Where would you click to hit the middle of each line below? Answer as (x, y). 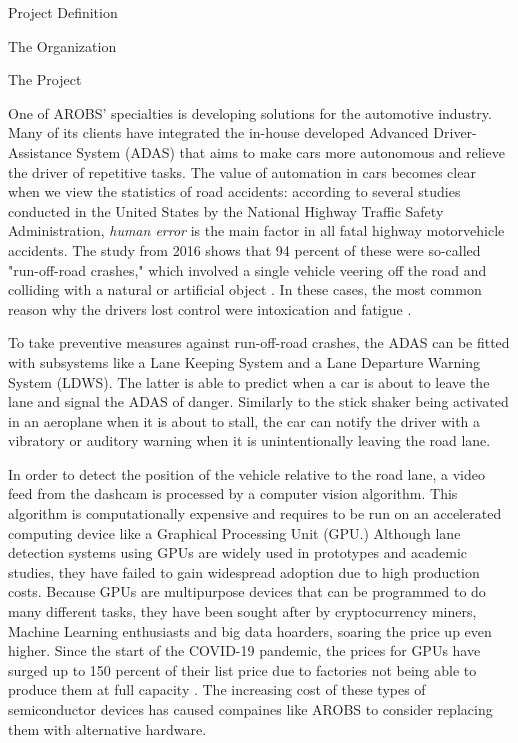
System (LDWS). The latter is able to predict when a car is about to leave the (249, 381)
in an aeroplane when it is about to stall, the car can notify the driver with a (244, 420)
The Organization (62, 45)
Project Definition (63, 12)
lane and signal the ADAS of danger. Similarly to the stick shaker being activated (258, 401)
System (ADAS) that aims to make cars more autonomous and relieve (290, 151)
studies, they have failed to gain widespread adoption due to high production (244, 571)
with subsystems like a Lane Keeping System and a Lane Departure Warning (244, 361)
